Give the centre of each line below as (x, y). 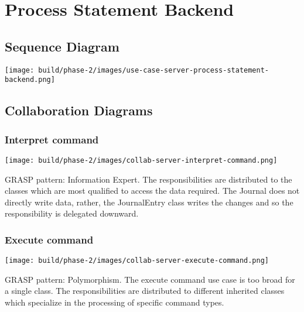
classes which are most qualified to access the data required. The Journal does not (152, 191)
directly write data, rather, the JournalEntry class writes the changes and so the (149, 202)
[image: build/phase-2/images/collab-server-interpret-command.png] (141, 160)
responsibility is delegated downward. (72, 213)
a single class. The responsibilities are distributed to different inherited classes (145, 291)
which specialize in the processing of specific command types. (115, 302)
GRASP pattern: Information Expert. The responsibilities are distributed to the (148, 179)
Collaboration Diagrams (79, 110)
